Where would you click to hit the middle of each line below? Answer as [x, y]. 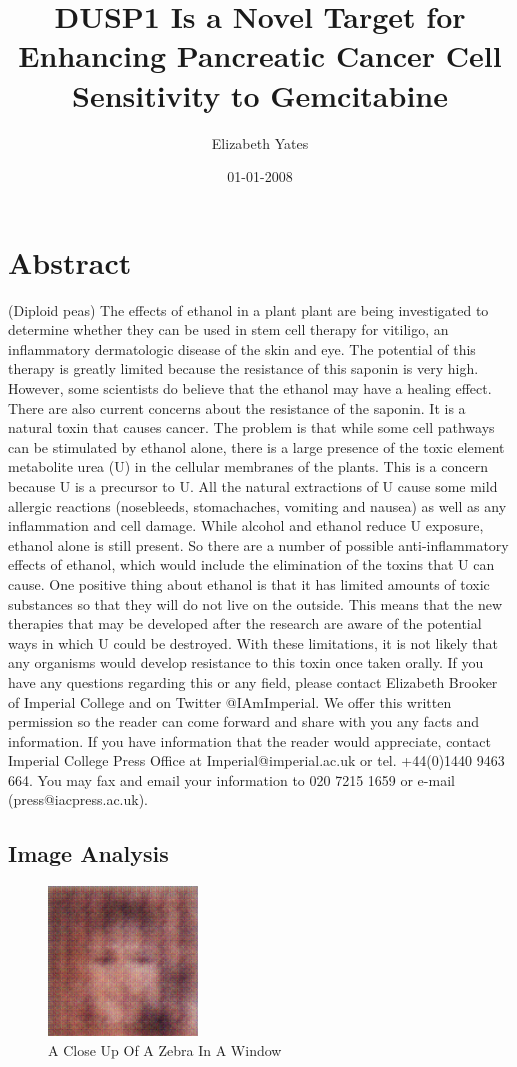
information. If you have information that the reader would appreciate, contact [249, 740]
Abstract [70, 261]
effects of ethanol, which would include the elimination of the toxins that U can [251, 564]
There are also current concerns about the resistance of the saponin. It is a [237, 407]
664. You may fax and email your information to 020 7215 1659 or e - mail [231, 779]
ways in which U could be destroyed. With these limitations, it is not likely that [253, 642]
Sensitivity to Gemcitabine [259, 94]
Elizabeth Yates [260, 142]
